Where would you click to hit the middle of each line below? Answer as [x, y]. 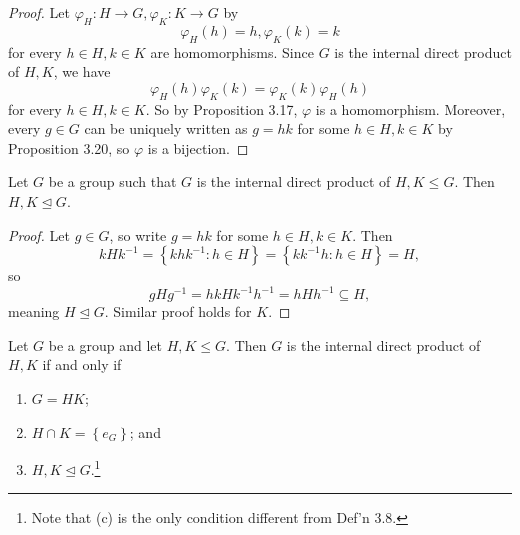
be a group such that [112, 181]
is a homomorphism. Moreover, [410, 108]
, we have [82, 71]
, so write [138, 234]
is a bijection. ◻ [198, 147]
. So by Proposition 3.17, [221, 108]
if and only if [82, 364]
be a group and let [105, 344]
